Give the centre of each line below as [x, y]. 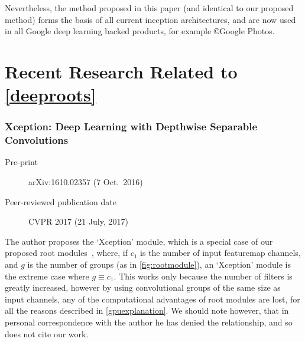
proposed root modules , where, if [66, 253]
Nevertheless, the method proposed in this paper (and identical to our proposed [149, 8]
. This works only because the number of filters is [203, 276]
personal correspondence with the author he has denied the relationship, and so [149, 322]
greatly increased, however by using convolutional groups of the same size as [143, 287]
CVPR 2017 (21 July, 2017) [78, 221]
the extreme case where [47, 276]
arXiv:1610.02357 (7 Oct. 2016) [86, 182]
